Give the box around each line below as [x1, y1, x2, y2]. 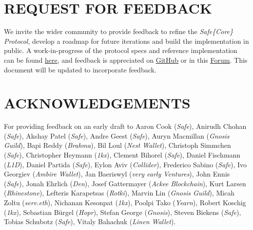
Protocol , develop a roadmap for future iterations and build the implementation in [4, 35, 249, 46]
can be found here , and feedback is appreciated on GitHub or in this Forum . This [4, 54, 248, 65]
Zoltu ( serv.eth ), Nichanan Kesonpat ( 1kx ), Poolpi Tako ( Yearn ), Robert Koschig [4, 197, 246, 207]
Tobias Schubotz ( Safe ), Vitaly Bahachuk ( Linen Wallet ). [4, 216, 176, 227]
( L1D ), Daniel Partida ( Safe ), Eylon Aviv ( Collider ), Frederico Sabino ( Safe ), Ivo [4, 159, 247, 169]
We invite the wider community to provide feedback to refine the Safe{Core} [4, 26, 234, 36]
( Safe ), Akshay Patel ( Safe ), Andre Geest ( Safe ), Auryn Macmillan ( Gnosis [4, 130, 230, 141]
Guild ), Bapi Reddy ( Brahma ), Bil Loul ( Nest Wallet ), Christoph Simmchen [4, 140, 231, 150]
